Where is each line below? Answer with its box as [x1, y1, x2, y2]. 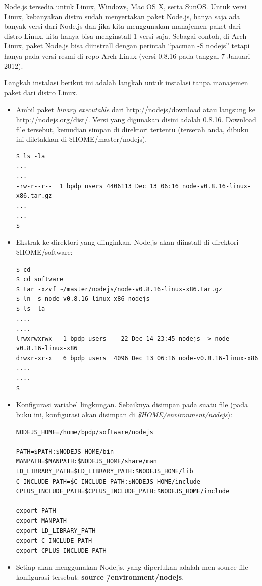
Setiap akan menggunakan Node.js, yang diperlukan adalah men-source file [16, 562, 248, 572]
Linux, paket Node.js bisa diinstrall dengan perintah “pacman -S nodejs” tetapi [4, 40, 250, 51]
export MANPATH [16, 517, 67, 524]
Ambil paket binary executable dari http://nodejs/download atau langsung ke [16, 104, 255, 115]
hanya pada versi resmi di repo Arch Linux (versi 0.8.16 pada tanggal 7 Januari [4, 50, 250, 61]
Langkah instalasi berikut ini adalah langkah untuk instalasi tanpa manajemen [4, 77, 248, 88]
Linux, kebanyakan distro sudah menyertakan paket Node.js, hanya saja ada [4, 11, 240, 21]
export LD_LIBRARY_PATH [16, 527, 96, 535]
